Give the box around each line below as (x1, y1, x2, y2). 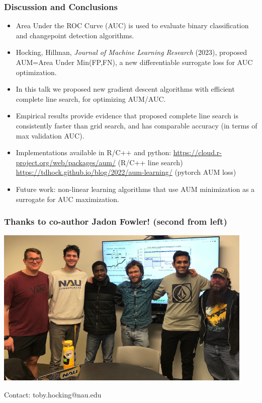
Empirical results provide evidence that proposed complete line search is (16, 110, 238, 121)
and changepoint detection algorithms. (16, 30, 134, 40)
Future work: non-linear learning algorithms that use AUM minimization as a (16, 183, 255, 194)
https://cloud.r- (173, 147, 222, 158)
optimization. (16, 66, 57, 77)
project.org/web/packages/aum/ (16, 157, 116, 167)
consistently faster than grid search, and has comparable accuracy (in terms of (16, 120, 257, 130)
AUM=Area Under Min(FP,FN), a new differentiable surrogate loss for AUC (16, 57, 253, 67)
